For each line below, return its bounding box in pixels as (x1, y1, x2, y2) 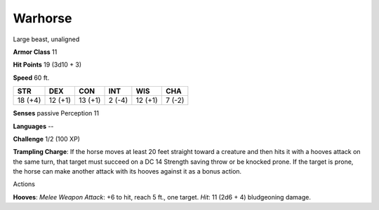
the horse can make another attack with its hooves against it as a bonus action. (13, 167, 242, 176)
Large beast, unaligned (13, 35, 80, 43)
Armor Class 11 (13, 48, 58, 56)
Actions (13, 180, 35, 188)
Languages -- (13, 122, 54, 130)
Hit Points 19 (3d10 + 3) (13, 60, 82, 69)
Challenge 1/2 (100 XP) (13, 134, 81, 143)
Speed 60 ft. (13, 73, 50, 82)
